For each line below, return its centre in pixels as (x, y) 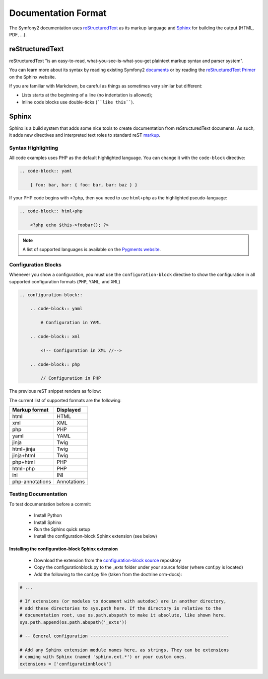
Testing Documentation (38, 494)
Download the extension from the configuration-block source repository (107, 560)
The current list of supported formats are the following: (65, 400)
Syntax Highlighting (34, 148)
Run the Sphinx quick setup (62, 529)
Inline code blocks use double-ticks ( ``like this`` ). (78, 102)
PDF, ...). (18, 34)
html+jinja (24, 449)
